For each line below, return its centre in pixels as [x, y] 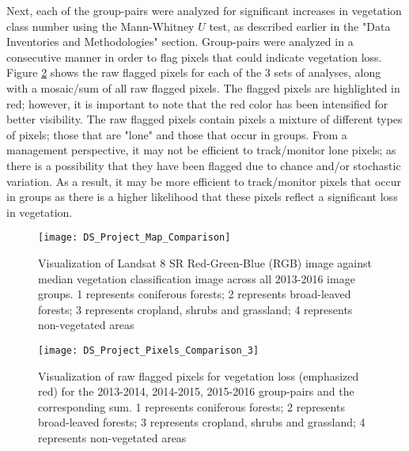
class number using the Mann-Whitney [100, 26]
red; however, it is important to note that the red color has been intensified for [197, 103]
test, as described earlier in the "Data [300, 26]
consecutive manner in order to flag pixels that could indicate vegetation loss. [194, 57]
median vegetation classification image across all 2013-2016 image [197, 278]
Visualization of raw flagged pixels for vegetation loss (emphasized [199, 375]
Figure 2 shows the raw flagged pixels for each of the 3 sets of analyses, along [194, 72]
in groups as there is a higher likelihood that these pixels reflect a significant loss [202, 197]
